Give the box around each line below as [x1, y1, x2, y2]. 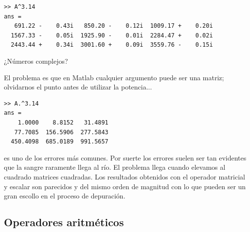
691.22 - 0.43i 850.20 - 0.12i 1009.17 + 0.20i [14, 22, 213, 30]
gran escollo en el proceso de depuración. [4, 191, 125, 201]
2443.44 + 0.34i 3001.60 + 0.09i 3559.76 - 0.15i [11, 41, 213, 49]
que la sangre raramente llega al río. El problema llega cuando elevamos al [4, 162, 226, 172]
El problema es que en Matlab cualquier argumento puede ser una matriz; [4, 72, 224, 82]
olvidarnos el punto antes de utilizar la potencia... [4, 82, 152, 92]
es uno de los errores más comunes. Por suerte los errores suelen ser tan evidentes [4, 152, 247, 162]
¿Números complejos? [4, 55, 68, 66]
